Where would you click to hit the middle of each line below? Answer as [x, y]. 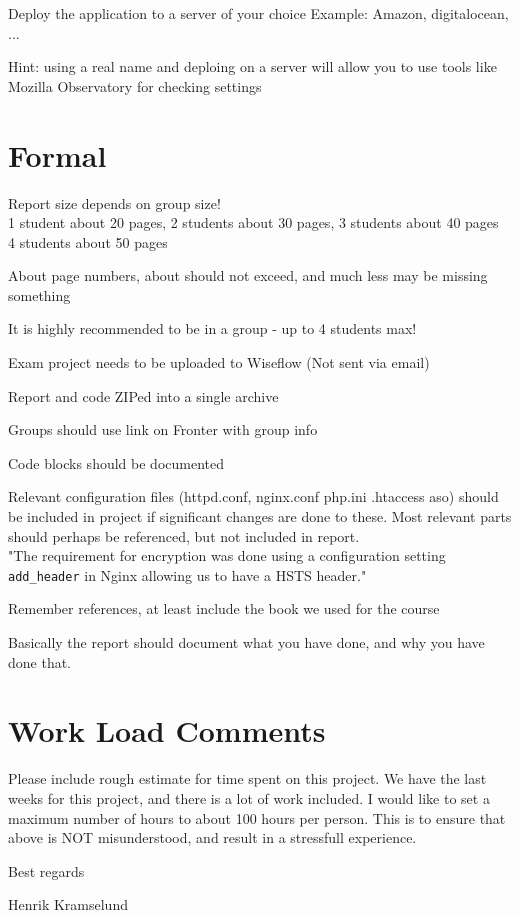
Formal [57, 154]
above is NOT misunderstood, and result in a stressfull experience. [212, 837]
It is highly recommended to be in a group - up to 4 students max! [212, 328]
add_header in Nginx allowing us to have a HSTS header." [187, 574]
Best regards [46, 870]
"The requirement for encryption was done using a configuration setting [227, 555]
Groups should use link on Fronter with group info [163, 429]
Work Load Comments [167, 730]
